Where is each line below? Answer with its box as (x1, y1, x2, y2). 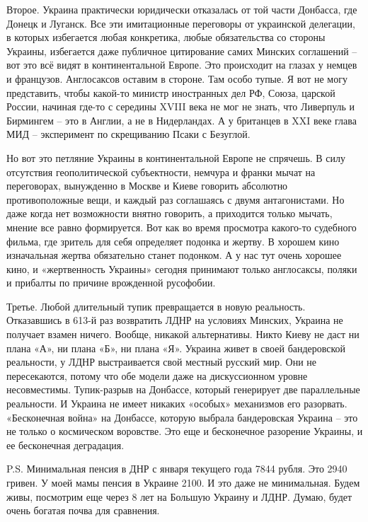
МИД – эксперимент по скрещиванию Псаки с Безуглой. (6, 127, 251, 141)
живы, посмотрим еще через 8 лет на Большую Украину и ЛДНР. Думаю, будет (6, 489, 352, 504)
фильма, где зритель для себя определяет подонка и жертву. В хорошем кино (6, 233, 340, 248)
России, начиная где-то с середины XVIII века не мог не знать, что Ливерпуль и (6, 99, 355, 114)
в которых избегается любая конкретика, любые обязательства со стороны (6, 30, 326, 45)
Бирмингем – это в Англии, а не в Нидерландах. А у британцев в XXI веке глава (6, 112, 357, 127)
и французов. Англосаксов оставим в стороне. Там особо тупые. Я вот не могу (6, 71, 347, 86)
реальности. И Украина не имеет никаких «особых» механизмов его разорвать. (6, 396, 347, 411)
